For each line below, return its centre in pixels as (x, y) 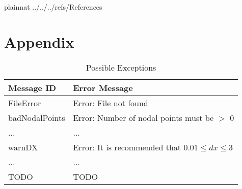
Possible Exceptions (121, 67)
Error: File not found (111, 103)
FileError (25, 103)
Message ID (32, 87)
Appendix (39, 41)
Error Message (103, 87)
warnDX (23, 147)
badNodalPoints (37, 117)
